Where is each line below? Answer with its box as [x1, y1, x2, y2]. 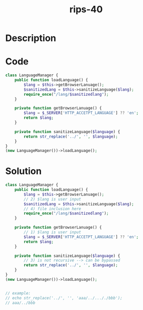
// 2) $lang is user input [24, 196, 81, 202]
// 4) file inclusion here [24, 206, 81, 211]
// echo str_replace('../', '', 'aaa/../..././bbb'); [5, 295, 123, 300]
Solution [5, 165, 42, 177]
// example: [5, 291, 31, 296]
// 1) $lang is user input [24, 230, 81, 235]
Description [5, 32, 56, 44]
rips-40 [69, 4, 103, 15]
